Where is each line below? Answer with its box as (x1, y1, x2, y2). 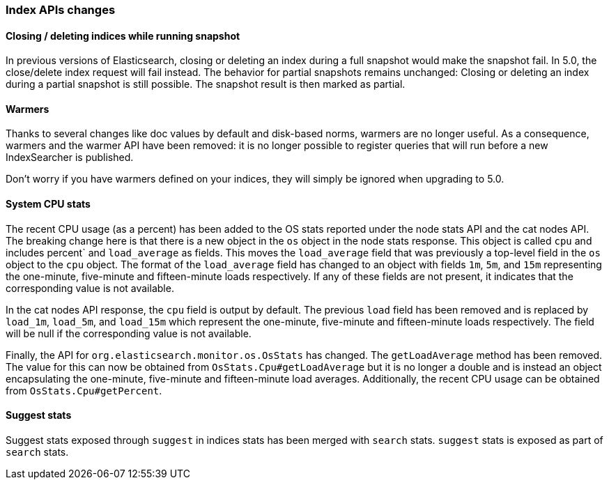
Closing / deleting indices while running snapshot (6, 29, 240, 42)
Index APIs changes (6, 3, 116, 17)
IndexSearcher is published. (6, 151, 134, 164)
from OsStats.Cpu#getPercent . (6, 384, 162, 397)
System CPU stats (6, 198, 91, 210)
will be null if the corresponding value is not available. (6, 327, 252, 339)
